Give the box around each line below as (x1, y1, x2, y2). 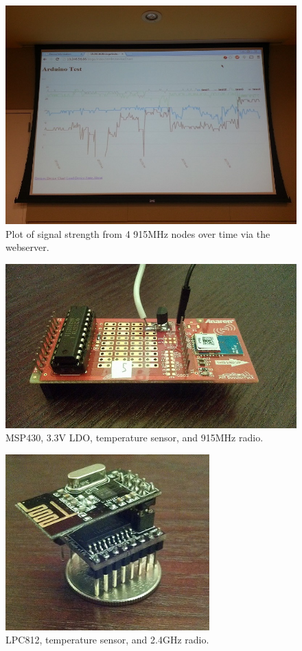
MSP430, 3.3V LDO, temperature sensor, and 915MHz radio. (5, 430, 264, 445)
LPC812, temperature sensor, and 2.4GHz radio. (5, 632, 209, 647)
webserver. (5, 240, 49, 254)
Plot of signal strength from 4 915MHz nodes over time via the (5, 226, 270, 241)
